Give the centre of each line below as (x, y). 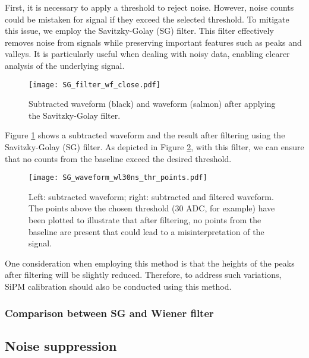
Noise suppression (61, 345)
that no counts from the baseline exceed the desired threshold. (118, 158)
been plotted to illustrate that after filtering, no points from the (145, 220)
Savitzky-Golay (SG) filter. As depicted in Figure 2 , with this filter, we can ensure (154, 147)
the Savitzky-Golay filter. (75, 115)
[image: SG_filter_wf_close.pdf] (94, 85)
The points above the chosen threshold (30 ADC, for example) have (152, 208)
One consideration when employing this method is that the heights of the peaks (150, 263)
